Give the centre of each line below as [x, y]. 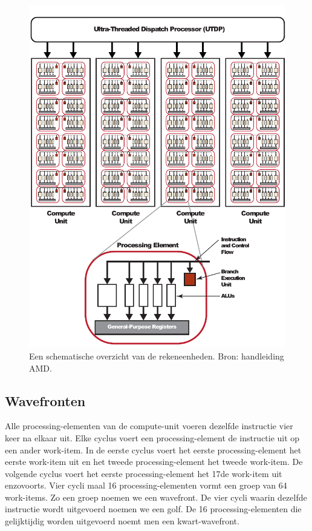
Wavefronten [45, 400]
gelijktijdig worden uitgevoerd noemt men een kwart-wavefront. [122, 521]
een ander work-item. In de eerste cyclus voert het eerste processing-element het [153, 449]
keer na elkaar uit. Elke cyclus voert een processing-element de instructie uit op [152, 437]
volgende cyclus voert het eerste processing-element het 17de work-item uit [144, 473]
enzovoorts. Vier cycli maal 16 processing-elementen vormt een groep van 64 [146, 485]
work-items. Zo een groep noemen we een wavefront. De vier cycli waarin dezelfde [156, 497]
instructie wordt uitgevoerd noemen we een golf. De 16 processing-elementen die [153, 509]
